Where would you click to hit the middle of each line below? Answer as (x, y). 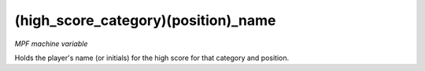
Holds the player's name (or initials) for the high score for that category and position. (152, 58)
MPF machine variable (51, 44)
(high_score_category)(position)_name (145, 20)
